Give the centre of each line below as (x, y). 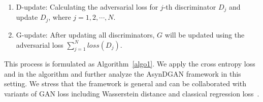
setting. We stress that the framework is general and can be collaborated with (125, 83)
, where (60, 17)
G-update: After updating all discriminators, (85, 34)
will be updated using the (205, 34)
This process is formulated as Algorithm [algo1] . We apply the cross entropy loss (130, 64)
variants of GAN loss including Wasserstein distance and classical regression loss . (132, 94)
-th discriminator (190, 7)
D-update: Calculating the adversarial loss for (87, 7)
